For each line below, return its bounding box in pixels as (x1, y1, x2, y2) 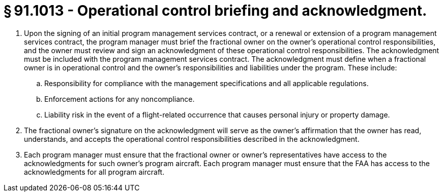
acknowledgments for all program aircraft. (24, 167, 165, 176)
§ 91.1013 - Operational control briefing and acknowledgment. (4, 2, 427, 19)
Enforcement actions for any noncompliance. (44, 94, 195, 103)
